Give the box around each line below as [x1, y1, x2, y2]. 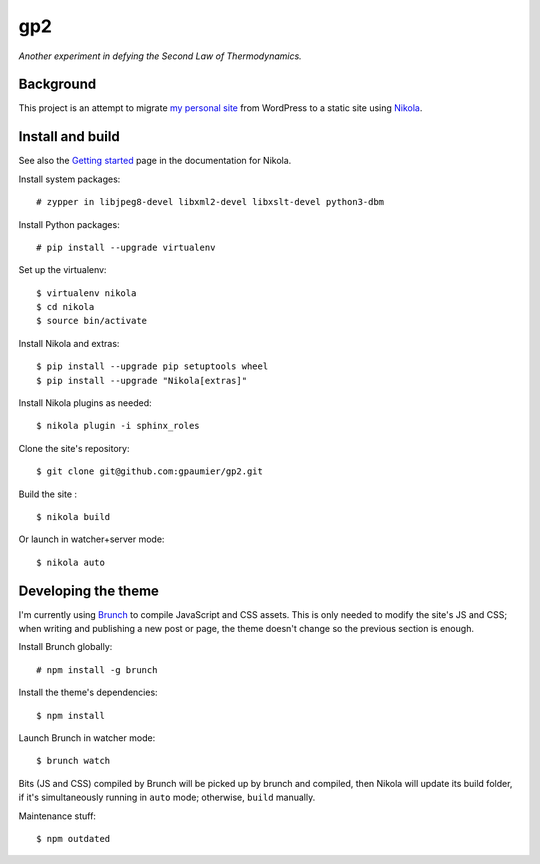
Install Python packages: [18, 218, 120, 230]
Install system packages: [18, 173, 121, 185]
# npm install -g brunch [36, 664, 158, 675]
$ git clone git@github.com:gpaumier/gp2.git [36, 466, 264, 477]
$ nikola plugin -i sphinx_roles [36, 420, 200, 432]
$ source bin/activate [36, 315, 148, 327]
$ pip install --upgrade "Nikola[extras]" [36, 375, 248, 386]
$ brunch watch [36, 755, 111, 767]
